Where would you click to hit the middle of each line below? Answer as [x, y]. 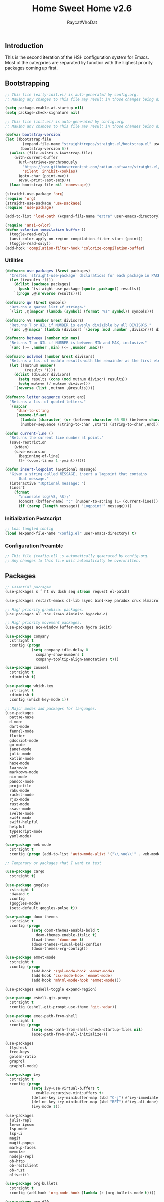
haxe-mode [19, 763]
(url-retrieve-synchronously [48, 162]
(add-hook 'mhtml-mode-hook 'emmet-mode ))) [76, 980]
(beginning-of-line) [39, 456]
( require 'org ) [20, 198]
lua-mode [18, 767]
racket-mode [22, 795]
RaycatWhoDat [82, 22]
